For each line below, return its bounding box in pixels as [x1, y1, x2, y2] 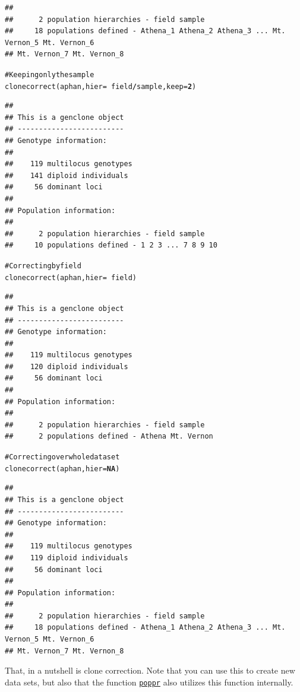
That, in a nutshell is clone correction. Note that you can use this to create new [5, 664, 295, 677]
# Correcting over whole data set [5, 453, 120, 462]
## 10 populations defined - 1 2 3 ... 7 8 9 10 [5, 241, 217, 250]
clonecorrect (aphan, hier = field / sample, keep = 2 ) [5, 82, 197, 91]
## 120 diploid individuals [5, 362, 128, 371]
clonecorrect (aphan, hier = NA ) [5, 464, 120, 473]
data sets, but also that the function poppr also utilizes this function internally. [5, 675, 293, 688]
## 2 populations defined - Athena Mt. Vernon [5, 432, 213, 441]
